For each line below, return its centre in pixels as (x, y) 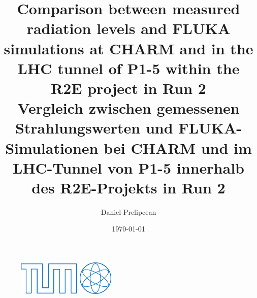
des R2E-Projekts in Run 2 (128, 187)
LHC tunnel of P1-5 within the (128, 68)
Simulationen (52, 147)
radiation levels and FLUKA (128, 28)
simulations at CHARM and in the (128, 48)
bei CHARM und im (178, 147)
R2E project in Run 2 (128, 88)
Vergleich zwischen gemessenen (128, 108)
